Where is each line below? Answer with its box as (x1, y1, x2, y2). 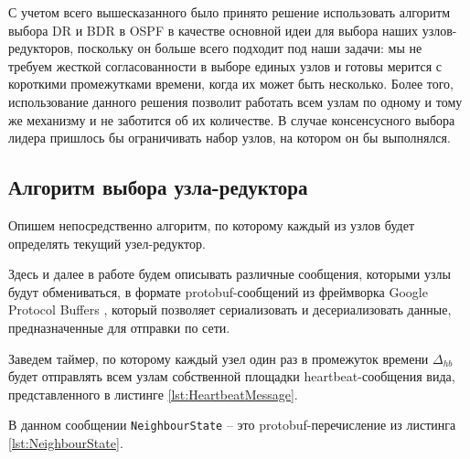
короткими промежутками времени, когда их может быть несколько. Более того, (8, 74, 454, 93)
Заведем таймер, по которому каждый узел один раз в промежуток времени (8, 348, 429, 368)
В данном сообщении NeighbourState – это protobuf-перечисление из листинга (8, 415, 456, 434)
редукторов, (8, 38, 74, 58)
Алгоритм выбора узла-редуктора (8, 173, 308, 201)
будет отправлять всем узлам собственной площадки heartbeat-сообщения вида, (8, 367, 455, 386)
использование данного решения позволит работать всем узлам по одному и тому (8, 91, 463, 111)
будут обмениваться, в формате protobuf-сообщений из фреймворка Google (8, 282, 428, 301)
